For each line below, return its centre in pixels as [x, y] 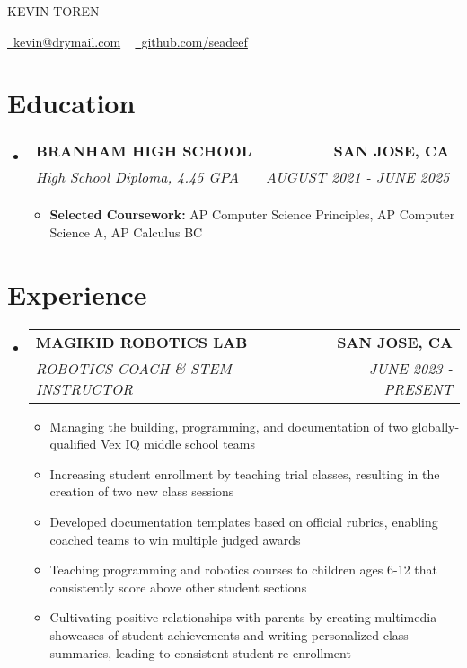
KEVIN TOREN [53, 11]
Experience [77, 294]
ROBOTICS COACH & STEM [133, 368]
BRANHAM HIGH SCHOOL [143, 151]
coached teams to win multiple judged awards [175, 539]
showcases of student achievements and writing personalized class [229, 634]
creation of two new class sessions [142, 491]
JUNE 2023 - [411, 368]
